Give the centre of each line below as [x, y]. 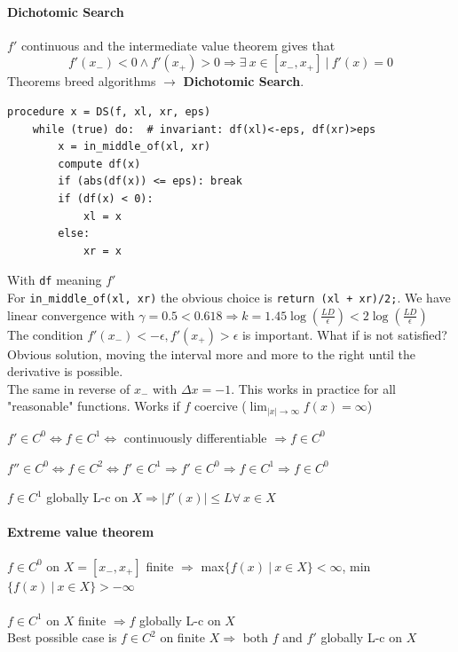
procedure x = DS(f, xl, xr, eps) [109, 111]
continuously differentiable [195, 437]
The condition [45, 334]
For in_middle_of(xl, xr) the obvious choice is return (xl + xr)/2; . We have [229, 297]
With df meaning [55, 280]
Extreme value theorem [81, 532]
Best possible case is [62, 637]
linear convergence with [71, 314]
